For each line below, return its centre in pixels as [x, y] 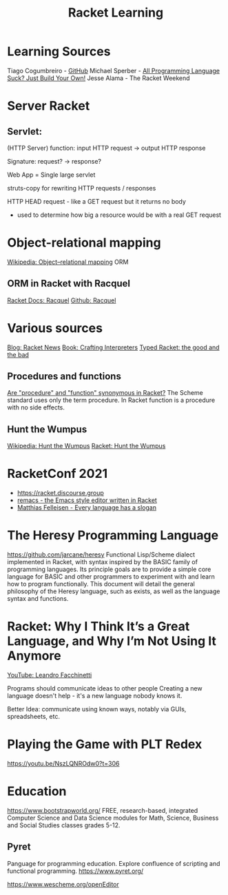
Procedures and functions [64, 377]
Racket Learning [116, 13]
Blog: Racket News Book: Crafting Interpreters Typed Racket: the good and [113, 347]
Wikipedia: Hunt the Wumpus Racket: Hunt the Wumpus [86, 446]
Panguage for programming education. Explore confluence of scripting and [114, 863]
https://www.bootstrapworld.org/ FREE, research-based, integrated [103, 810]
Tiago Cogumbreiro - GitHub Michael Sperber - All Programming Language [114, 70]
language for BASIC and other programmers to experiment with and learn [111, 577]
